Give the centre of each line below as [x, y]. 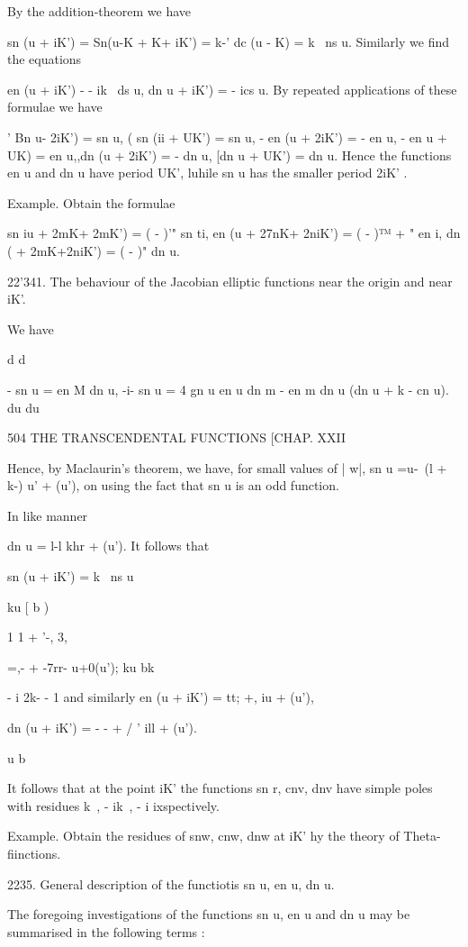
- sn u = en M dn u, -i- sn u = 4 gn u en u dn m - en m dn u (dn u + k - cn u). [228, 389]
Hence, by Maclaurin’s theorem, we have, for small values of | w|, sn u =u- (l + [227, 467]
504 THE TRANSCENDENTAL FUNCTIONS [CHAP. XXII [177, 437]
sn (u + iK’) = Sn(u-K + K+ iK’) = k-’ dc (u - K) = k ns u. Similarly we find [228, 41]
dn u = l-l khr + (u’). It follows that [108, 546]
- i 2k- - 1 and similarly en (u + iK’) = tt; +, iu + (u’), [161, 697]
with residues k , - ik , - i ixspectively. [113, 805]
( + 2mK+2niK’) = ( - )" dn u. [94, 250]
